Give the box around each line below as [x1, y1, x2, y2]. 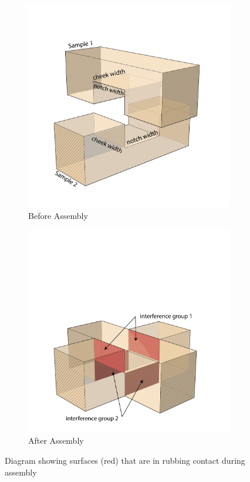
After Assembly [28, 434, 84, 447]
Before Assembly [28, 209, 88, 221]
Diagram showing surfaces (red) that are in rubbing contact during [5, 454, 245, 467]
